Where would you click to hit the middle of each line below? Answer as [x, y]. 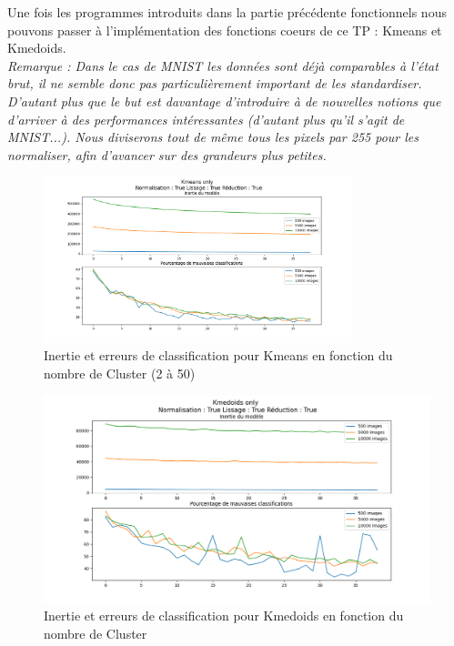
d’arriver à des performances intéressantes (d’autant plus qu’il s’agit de [206, 119]
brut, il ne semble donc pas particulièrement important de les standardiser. [215, 83]
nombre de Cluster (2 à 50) [120, 373]
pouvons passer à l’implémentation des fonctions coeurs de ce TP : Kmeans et [225, 30]
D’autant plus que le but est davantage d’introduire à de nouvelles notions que [224, 101]
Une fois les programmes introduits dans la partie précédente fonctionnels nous [227, 12]
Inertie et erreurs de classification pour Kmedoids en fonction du [224, 616]
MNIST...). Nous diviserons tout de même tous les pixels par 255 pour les [213, 137]
